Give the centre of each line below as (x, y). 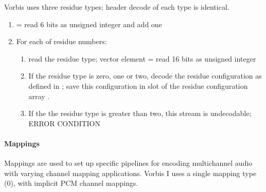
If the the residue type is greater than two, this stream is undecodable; (140, 113)
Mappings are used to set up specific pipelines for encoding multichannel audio (128, 163)
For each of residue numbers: (61, 41)
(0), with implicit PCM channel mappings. (71, 183)
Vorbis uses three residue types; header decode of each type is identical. (117, 7)
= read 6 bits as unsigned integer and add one (89, 24)
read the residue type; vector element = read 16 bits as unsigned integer (142, 58)
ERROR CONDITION (65, 123)
